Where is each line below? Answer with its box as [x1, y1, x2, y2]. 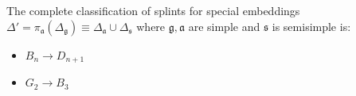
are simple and [188, 17, 260, 34]
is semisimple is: [272, 17, 351, 34]
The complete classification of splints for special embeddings [6, 2, 300, 18]
